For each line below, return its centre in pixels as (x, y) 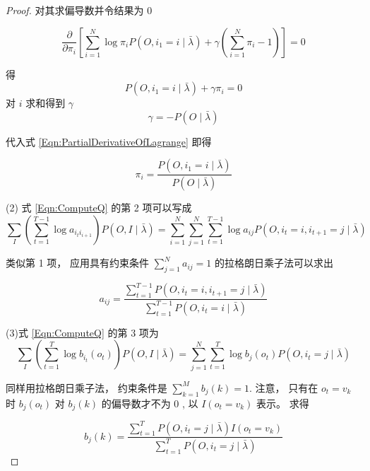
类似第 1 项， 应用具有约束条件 (77, 263)
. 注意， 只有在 (284, 387)
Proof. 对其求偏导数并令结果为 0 (79, 10)
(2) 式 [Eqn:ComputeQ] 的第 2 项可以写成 (99, 208)
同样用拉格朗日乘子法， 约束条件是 (86, 387)
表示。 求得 (283, 403)
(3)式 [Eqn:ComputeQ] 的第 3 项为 (82, 332)
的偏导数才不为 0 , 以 (150, 403)
